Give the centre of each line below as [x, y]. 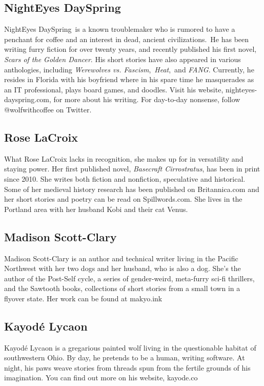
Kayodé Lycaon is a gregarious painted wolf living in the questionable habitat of [130, 347]
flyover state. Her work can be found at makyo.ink [83, 298]
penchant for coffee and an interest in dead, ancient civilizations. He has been [127, 39]
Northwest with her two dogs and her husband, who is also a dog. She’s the [123, 268]
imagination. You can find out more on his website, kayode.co [101, 378]
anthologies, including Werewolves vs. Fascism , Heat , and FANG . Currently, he [129, 69]
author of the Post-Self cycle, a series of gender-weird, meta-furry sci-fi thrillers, [129, 278]
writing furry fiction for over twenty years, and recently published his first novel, [130, 49]
